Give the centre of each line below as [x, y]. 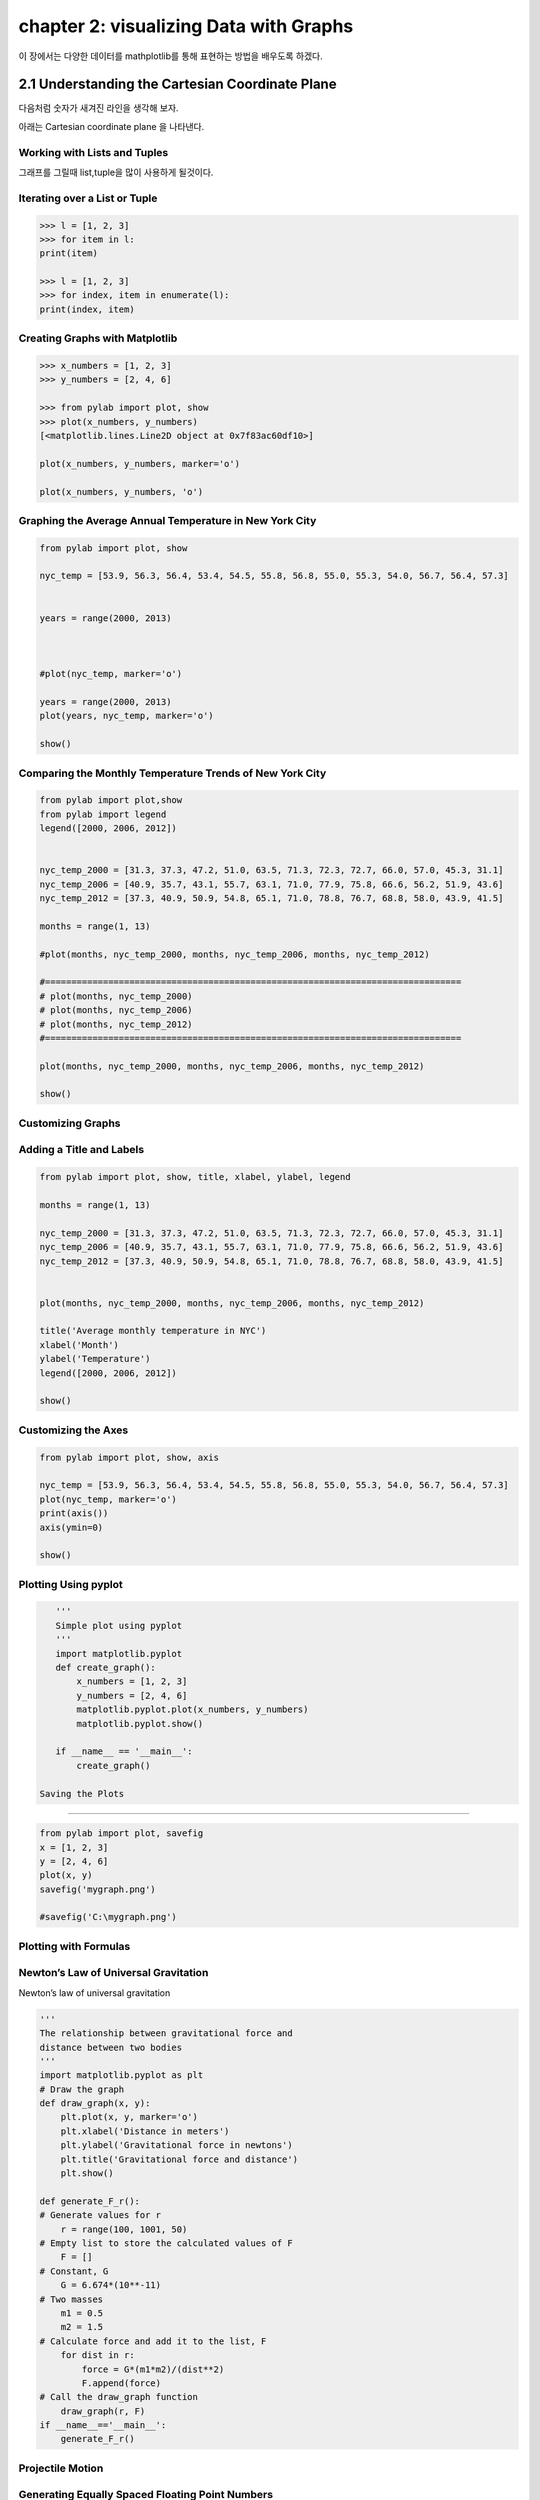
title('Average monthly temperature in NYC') [153, 1331]
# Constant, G [74, 2271]
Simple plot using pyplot [119, 1625]
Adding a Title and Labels [81, 1150]
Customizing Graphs [69, 1123]
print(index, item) [87, 309]
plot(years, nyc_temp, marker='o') [126, 716]
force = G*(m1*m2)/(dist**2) [153, 2369]
